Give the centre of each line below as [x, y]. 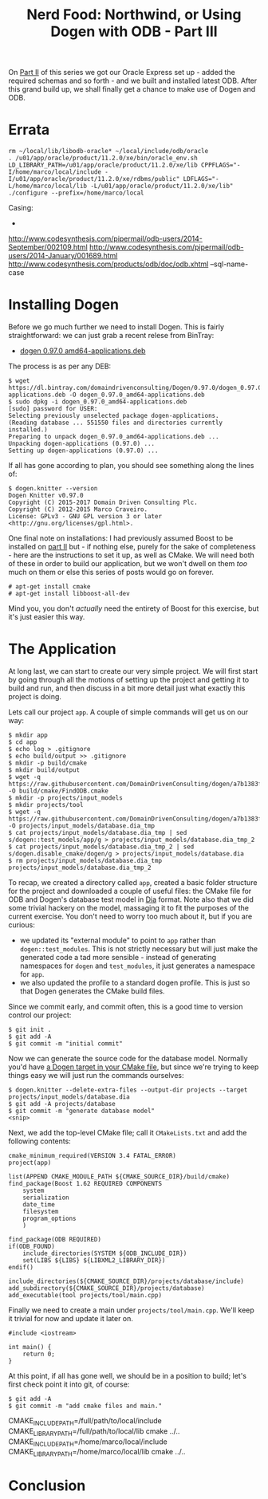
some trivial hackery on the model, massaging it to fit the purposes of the [129, 908]
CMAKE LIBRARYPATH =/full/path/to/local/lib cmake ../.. [94, 1432]
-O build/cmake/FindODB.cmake [59, 791]
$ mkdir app [28, 735]
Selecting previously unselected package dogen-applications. [114, 416]
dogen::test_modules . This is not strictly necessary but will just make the [138, 949]
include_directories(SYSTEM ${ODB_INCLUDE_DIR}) [105, 1253]
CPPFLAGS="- [221, 165]
